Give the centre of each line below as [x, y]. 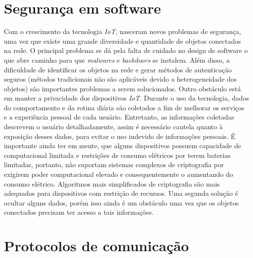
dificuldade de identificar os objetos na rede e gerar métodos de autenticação [118, 69]
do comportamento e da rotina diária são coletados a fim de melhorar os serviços [124, 107]
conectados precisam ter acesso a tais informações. [79, 212]
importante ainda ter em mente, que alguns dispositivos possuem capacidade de [123, 146]
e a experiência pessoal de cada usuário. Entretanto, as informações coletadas [119, 117]
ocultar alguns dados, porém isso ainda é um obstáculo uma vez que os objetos [121, 202]
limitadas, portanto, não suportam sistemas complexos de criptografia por [114, 164]
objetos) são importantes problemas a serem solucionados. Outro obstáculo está [122, 88]
